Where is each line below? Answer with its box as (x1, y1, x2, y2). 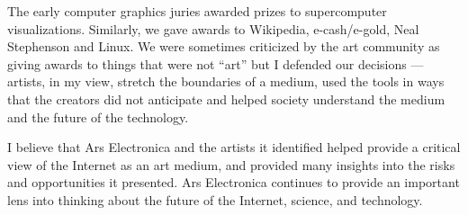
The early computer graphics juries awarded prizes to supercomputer (7, 2, 387, 20)
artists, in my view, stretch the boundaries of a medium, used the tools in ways (7, 72, 445, 91)
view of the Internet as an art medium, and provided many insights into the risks (7, 155, 455, 174)
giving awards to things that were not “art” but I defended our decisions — (7, 54, 424, 73)
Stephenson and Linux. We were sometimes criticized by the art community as (7, 37, 440, 56)
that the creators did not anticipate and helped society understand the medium (7, 89, 445, 108)
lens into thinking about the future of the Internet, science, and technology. (7, 190, 423, 209)
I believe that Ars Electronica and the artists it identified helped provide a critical (7, 138, 461, 157)
